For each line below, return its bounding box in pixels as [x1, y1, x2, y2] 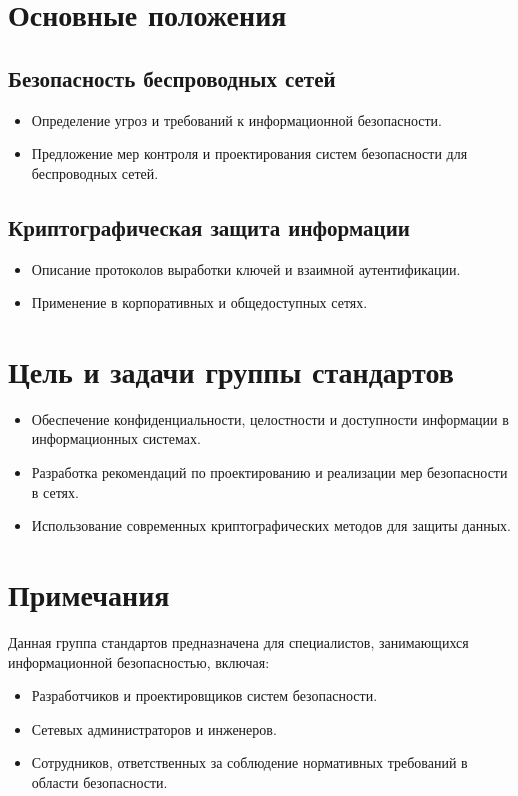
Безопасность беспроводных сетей [8, 62, 336, 93]
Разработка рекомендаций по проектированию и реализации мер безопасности [31, 462, 508, 483]
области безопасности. [31, 771, 168, 792]
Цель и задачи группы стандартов [8, 350, 454, 391]
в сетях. [31, 481, 79, 502]
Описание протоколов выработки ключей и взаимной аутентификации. [31, 258, 461, 279]
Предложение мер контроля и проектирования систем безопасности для [31, 143, 468, 164]
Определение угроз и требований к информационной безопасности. [31, 109, 442, 130]
